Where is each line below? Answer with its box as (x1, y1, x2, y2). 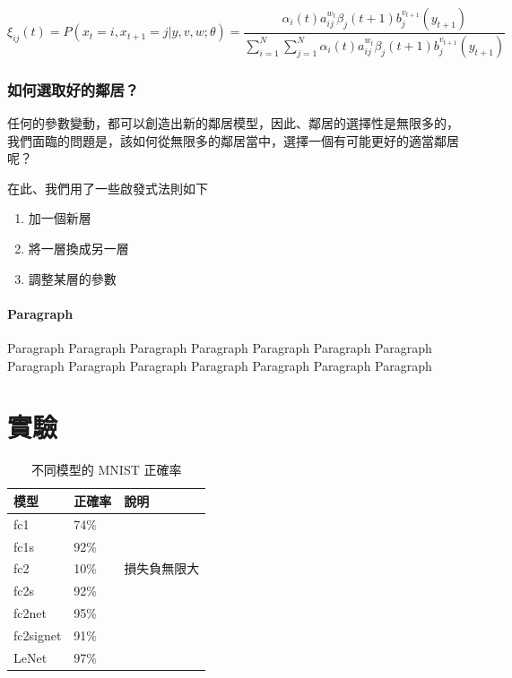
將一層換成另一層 (28, 239, 129, 258)
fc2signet (13, 626, 62, 645)
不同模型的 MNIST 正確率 (30, 460, 182, 479)
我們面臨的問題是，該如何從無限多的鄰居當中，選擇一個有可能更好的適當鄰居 (7, 131, 459, 150)
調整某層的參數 (28, 269, 117, 288)
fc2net (13, 604, 47, 622)
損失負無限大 (124, 559, 200, 578)
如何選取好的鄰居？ (7, 78, 140, 100)
